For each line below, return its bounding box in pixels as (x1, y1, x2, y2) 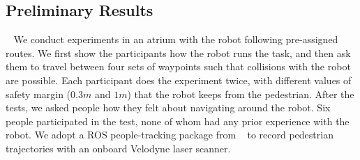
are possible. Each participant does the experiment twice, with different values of (6, 72, 352, 87)
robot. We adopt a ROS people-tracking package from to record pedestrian (6, 127, 333, 142)
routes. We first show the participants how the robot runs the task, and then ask (6, 45, 351, 60)
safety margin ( (6, 86, 71, 101)
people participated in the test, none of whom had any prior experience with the (6, 113, 350, 128)
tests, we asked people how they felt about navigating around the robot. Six (6, 100, 331, 115)
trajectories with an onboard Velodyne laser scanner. (6, 141, 231, 155)
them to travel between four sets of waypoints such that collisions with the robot (6, 59, 351, 74)
